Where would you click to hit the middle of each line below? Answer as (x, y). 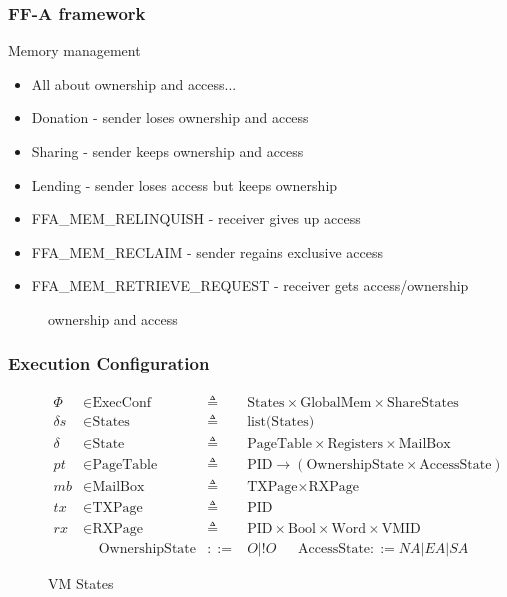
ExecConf (121, 402)
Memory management (74, 50)
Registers (355, 443)
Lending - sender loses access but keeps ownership (184, 184)
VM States (81, 583)
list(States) (281, 421)
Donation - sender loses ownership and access (170, 117)
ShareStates (423, 402)
